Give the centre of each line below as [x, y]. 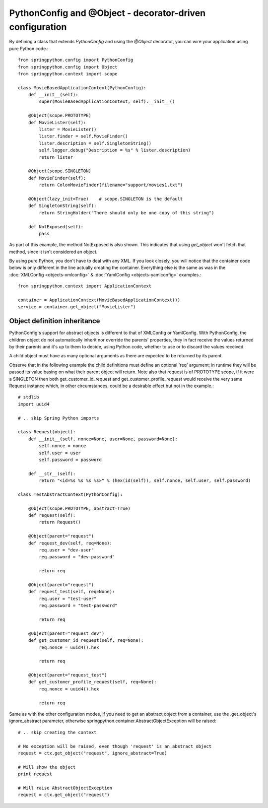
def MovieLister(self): [57, 122]
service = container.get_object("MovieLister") [77, 307]
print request [35, 774]
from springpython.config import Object [68, 67]
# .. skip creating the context [57, 732]
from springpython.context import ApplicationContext [85, 286]
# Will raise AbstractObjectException [65, 788]
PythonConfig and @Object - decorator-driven [107, 13]
